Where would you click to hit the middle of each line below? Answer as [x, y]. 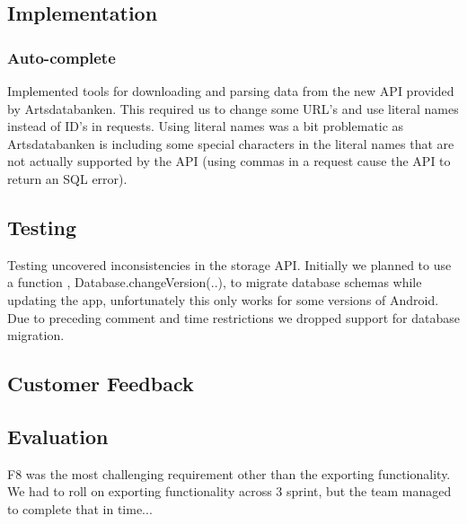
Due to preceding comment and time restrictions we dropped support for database [233, 317]
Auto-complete [62, 57]
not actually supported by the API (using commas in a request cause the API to [229, 161]
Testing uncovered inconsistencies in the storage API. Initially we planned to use [229, 264]
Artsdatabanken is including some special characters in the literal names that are [231, 143]
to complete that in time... [80, 508]
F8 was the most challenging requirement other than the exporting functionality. [229, 473]
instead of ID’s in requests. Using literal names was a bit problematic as [206, 126]
